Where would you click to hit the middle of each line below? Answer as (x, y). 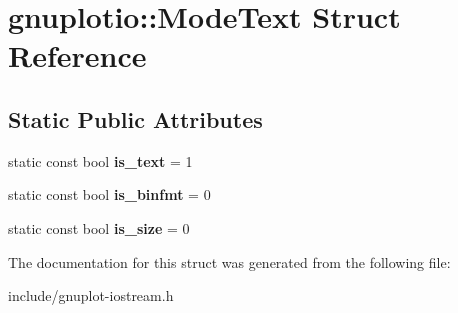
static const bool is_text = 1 (100, 160)
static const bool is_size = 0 (99, 227)
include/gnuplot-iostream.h (91, 295)
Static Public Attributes (135, 118)
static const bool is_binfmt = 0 (109, 194)
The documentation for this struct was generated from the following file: (229, 261)
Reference (77, 55)
